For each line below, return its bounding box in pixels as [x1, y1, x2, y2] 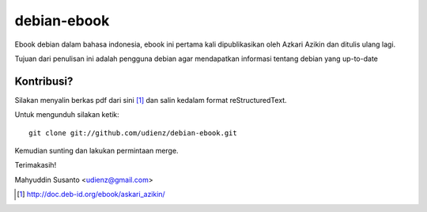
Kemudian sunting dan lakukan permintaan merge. [14, 146, 179, 156]
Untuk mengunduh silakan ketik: [14, 110, 120, 119]
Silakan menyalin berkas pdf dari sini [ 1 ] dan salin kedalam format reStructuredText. [14, 95, 288, 104]
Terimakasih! [14, 161, 57, 170]
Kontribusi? [14, 74, 74, 88]
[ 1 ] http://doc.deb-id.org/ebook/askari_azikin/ [17, 190, 165, 199]
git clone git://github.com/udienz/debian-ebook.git [28, 128, 237, 138]
